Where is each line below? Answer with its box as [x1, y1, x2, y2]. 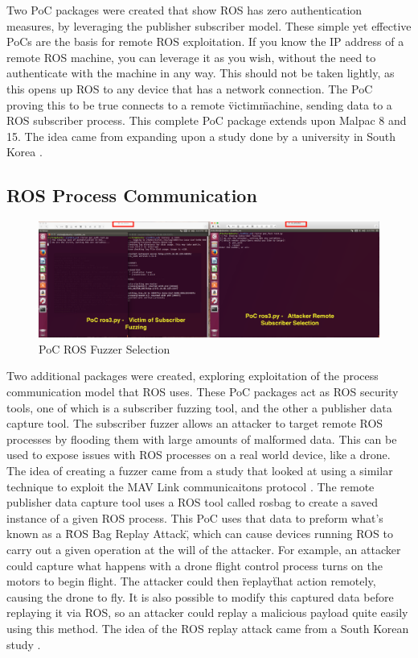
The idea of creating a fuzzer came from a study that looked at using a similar [6, 461, 393, 478]
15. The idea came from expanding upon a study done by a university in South [6, 127, 396, 144]
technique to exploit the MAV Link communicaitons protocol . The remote [6, 478, 375, 495]
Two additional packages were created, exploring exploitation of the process [6, 367, 379, 384]
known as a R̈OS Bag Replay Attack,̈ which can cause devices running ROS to [6, 525, 393, 542]
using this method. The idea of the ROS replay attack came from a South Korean [6, 619, 409, 636]
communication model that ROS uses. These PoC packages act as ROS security [6, 383, 399, 400]
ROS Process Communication [6, 183, 257, 208]
